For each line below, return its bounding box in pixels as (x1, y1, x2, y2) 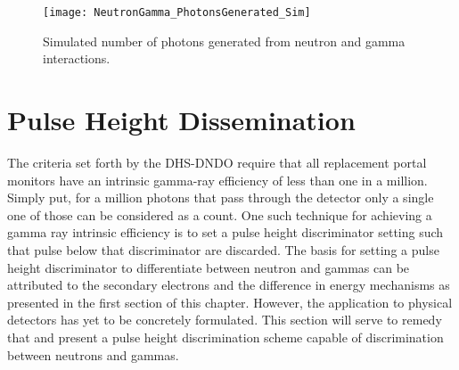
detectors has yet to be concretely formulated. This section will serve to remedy (7, 310, 442, 329)
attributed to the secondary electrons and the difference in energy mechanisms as (7, 275, 450, 294)
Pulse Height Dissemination (7, 102, 356, 138)
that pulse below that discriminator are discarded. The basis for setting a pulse (7, 240, 439, 259)
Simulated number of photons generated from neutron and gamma (43, 31, 406, 50)
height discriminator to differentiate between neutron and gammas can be (7, 258, 410, 276)
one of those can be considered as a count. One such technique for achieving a (7, 205, 432, 224)
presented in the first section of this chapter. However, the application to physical (7, 292, 453, 311)
